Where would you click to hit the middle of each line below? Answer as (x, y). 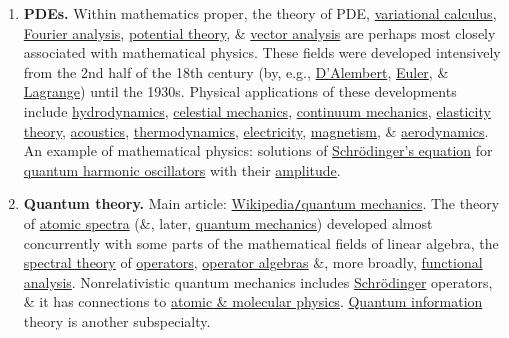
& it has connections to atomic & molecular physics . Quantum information (253, 301)
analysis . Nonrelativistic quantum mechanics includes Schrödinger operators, (258, 281)
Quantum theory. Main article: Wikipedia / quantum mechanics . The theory (261, 203)
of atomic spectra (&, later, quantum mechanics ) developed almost (228, 223)
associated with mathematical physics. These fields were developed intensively (262, 52)
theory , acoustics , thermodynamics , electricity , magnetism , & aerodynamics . (256, 130)
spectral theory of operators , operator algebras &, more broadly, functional (253, 262)
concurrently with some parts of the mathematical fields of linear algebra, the (261, 242)
